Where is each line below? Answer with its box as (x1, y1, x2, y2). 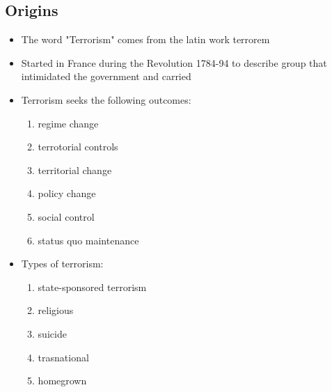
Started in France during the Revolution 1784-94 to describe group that (21, 55, 327, 70)
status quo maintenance (38, 233, 139, 247)
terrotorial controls (38, 139, 118, 154)
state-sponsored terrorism (38, 279, 147, 294)
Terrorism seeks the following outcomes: (21, 92, 191, 107)
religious (38, 303, 74, 317)
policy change (38, 186, 96, 201)
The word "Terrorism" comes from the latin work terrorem (21, 32, 270, 47)
